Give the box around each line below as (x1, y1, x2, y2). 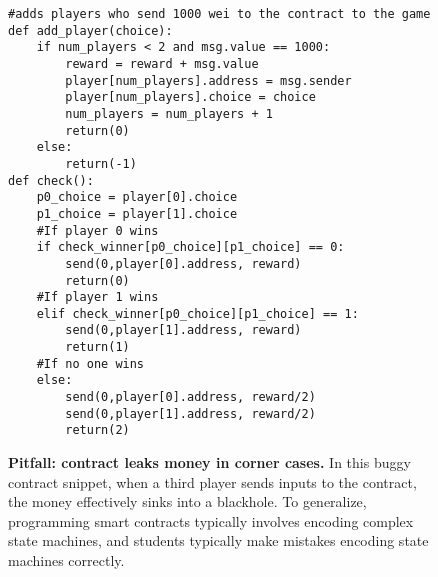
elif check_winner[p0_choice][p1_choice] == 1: (36, 306, 359, 321)
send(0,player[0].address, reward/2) (65, 390, 316, 405)
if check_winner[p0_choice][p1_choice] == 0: (36, 240, 345, 255)
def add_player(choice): (8, 23, 173, 38)
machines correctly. (8, 550, 125, 571)
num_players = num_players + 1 (65, 106, 273, 121)
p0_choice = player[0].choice (36, 190, 238, 205)
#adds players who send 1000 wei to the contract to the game (8, 7, 431, 21)
